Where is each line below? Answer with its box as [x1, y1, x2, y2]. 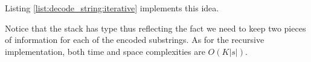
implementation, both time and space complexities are [5, 45, 205, 57]
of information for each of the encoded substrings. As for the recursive [5, 33, 265, 46]
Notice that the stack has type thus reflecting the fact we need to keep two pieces [5, 21, 306, 34]
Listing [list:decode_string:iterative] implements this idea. [5, 2, 219, 14]
